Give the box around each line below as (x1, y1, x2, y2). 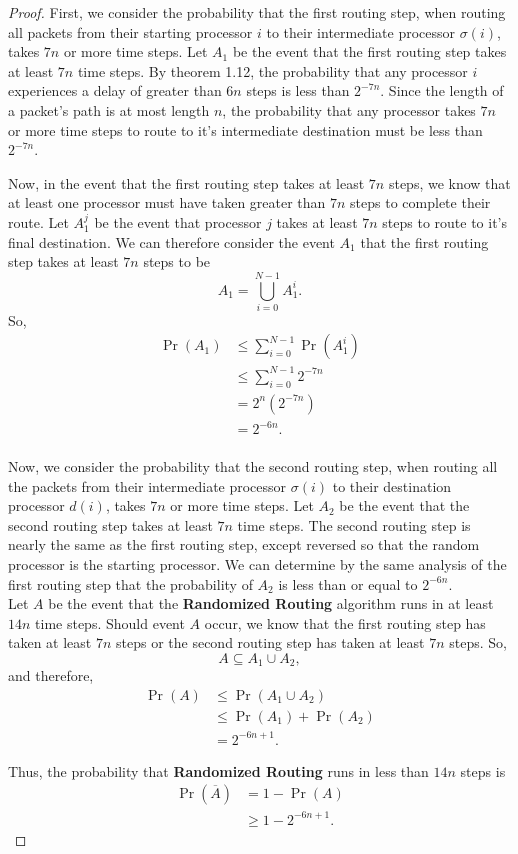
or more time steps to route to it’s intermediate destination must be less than (8, 119, 483, 140)
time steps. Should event (35, 612, 185, 633)
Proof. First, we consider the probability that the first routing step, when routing (8, 2, 506, 22)
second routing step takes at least (8, 514, 213, 535)
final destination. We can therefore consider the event (8, 231, 335, 252)
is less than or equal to (278, 573, 418, 594)
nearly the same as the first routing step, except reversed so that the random (8, 534, 480, 555)
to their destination (332, 475, 452, 496)
